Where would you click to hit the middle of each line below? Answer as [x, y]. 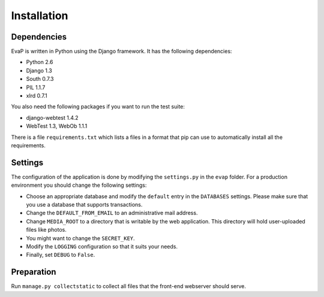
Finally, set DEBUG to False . [61, 255]
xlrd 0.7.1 [37, 96]
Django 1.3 [39, 70]
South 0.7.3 [40, 79]
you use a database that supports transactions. [84, 205]
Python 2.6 [40, 62]
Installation [40, 16]
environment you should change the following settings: [79, 185]
